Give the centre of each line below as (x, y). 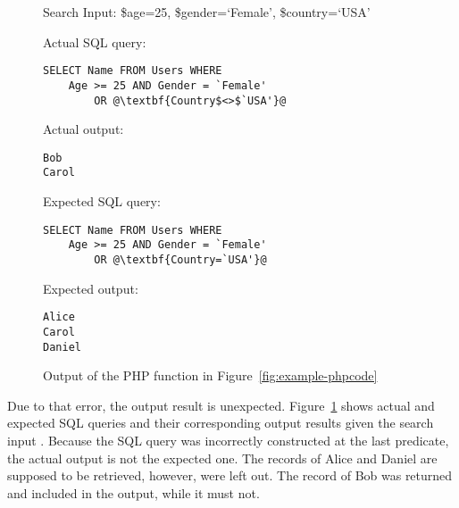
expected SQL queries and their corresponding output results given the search (221, 423)
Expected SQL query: (102, 201)
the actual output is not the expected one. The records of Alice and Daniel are (222, 458)
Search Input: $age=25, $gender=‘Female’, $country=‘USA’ (207, 12)
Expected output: (91, 288)
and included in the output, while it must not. (134, 492)
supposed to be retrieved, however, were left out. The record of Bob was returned (230, 475)
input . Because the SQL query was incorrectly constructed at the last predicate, (228, 440)
